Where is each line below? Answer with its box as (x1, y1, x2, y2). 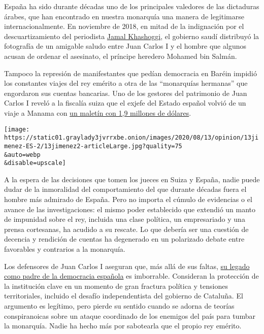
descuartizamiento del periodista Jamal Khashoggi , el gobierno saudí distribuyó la (4, 30, 259, 41)
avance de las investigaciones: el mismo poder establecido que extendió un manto (4, 204, 256, 214)
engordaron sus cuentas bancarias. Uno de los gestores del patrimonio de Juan (4, 87, 247, 98)
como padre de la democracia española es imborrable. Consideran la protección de (4, 271, 259, 281)
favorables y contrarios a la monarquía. (4, 243, 125, 254)
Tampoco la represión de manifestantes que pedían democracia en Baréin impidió (4, 68, 257, 78)
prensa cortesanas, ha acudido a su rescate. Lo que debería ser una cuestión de (4, 223, 249, 234)
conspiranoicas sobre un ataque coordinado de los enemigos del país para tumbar (4, 310, 255, 321)
